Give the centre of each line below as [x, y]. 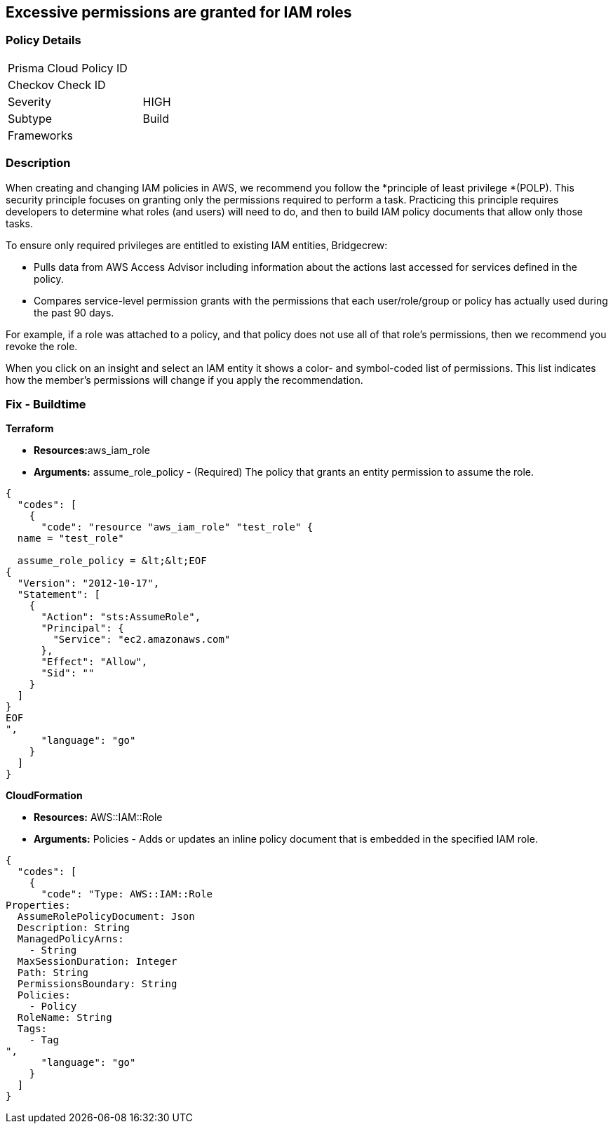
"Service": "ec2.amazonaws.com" [142, 640]
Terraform [30, 429]
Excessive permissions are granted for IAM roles [179, 12]
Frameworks [40, 135]
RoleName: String [65, 1018]
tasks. [20, 223]
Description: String [74, 928]
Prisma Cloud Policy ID [68, 68]
